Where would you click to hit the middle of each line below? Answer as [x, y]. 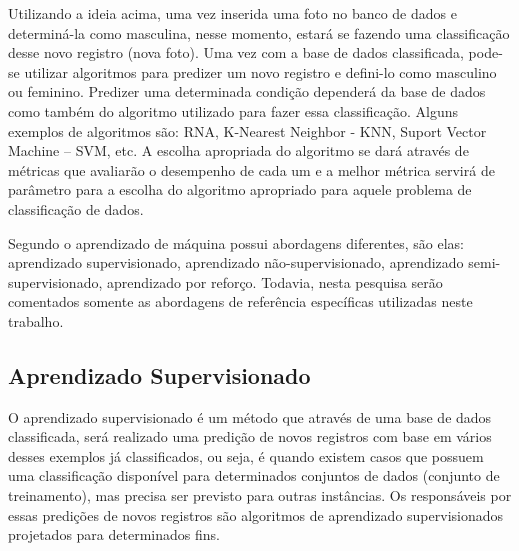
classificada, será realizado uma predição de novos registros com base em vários [250, 436]
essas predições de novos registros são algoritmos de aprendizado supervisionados [256, 514]
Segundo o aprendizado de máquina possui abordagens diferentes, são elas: [236, 242]
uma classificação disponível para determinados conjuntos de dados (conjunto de [254, 475]
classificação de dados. [76, 208]
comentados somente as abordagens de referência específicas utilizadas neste [240, 301]
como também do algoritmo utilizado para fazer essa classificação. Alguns [233, 110]
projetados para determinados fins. [114, 534]
